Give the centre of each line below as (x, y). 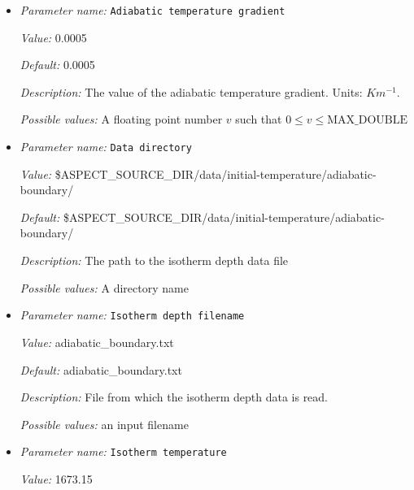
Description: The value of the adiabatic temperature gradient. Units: (191, 91)
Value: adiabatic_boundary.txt (97, 342)
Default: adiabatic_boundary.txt (101, 369)
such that (259, 119)
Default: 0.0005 (57, 65)
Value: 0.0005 (53, 37)
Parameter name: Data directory (106, 147)
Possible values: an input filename (104, 424)
